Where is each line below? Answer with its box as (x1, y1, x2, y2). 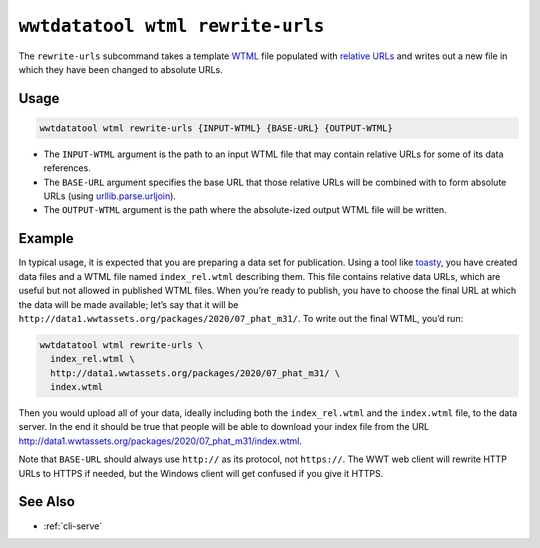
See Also (18, 493, 75, 510)
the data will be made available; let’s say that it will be (18, 298, 239, 310)
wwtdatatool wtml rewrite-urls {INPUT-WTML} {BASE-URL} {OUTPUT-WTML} (39, 122, 394, 134)
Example (18, 230, 74, 247)
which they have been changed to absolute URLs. (18, 63, 224, 75)
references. (43, 162, 92, 174)
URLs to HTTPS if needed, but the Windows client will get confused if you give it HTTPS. (18, 467, 384, 479)
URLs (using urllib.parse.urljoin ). (43, 190, 177, 202)
